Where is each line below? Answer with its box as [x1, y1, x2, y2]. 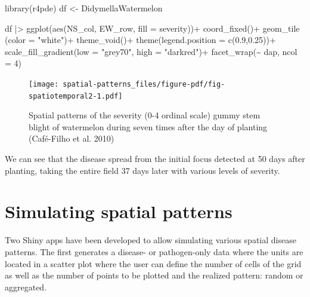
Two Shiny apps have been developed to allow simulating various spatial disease [5, 234, 296, 246]
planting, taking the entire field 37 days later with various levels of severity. [5, 164, 280, 176]
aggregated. [5, 280, 47, 293]
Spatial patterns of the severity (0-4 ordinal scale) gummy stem [29, 109, 261, 121]
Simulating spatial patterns [5, 199, 232, 223]
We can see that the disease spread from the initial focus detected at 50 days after [5, 152, 305, 165]
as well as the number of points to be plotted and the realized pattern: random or [5, 269, 303, 281]
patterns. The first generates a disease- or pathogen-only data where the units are [5, 245, 303, 258]
